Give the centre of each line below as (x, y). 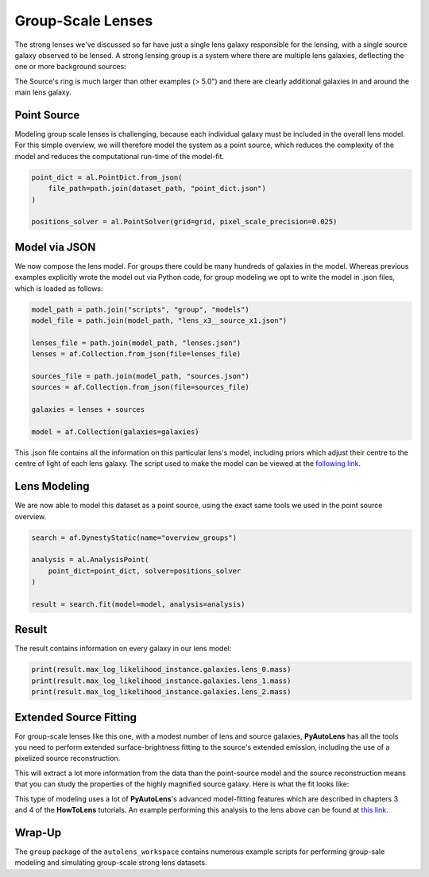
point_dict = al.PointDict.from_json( (107, 177)
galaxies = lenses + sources (88, 410)
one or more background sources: (70, 67)
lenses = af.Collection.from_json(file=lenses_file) (136, 354)
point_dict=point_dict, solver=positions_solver (145, 571)
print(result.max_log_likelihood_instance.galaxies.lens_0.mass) (161, 669)
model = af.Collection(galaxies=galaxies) (115, 432)
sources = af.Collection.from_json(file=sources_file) (140, 387)
